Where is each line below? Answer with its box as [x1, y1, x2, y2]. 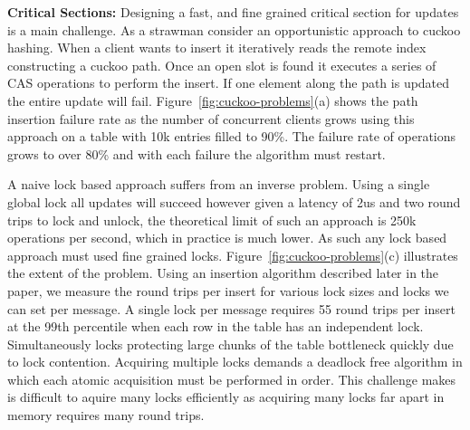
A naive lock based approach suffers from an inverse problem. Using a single [7, 175, 430, 194]
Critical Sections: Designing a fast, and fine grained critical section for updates [7, 3, 459, 21]
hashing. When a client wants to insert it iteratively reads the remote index [7, 38, 427, 57]
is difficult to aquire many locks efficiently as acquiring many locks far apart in [7, 387, 445, 406]
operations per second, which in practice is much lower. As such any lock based [7, 228, 447, 247]
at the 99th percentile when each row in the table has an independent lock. [7, 317, 424, 336]
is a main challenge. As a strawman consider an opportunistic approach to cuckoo [7, 20, 461, 39]
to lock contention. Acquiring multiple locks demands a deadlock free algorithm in [7, 352, 463, 371]
